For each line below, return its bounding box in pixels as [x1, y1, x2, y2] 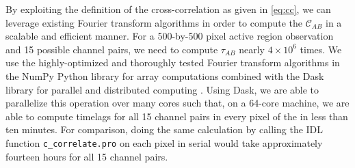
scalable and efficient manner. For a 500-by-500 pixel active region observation [5, 29, 334, 43]
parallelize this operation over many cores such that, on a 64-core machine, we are [5, 96, 350, 110]
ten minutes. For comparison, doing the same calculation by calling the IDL [5, 122, 324, 137]
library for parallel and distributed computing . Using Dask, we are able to [5, 82, 319, 96]
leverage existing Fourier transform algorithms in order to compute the [5, 15, 302, 29]
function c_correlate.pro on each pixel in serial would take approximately [5, 135, 323, 150]
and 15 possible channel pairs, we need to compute [5, 42, 218, 56]
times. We [300, 42, 342, 56]
